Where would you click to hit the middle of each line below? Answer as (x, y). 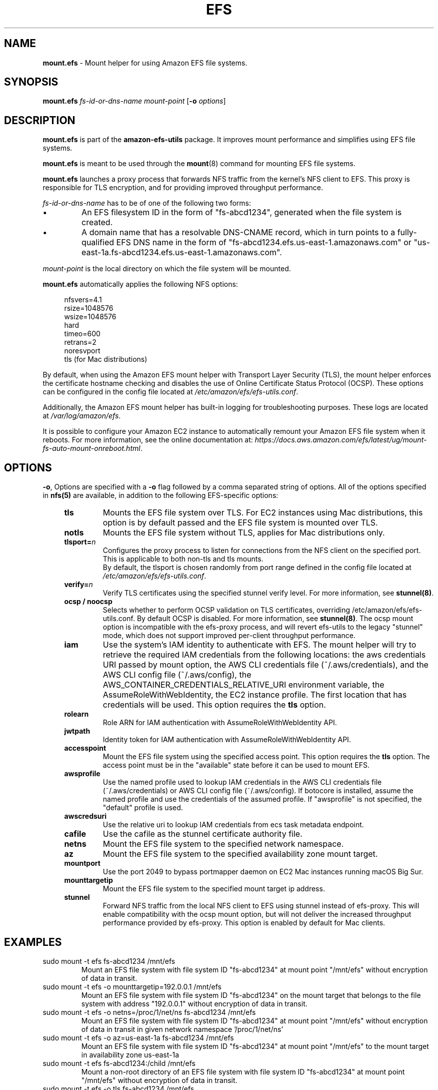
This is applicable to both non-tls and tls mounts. (183, 559)
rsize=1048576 (89, 308)
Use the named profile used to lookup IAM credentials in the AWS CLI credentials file (242, 782)
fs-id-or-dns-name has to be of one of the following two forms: (147, 203)
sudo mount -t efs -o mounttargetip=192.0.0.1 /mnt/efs (132, 986)
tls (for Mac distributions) (106, 359)
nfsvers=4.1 (83, 300)
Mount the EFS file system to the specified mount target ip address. (214, 889)
